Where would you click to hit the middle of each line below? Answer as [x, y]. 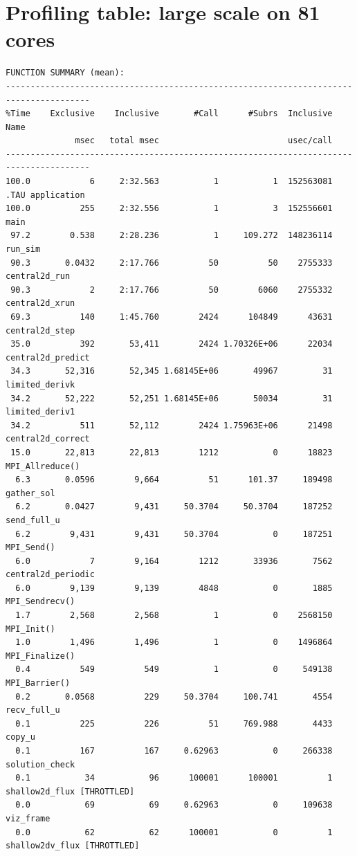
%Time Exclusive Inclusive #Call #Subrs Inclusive [169, 114]
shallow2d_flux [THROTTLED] [70, 791]
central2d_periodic [50, 575]
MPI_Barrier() [38, 683]
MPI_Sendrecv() [40, 602]
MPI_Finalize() [40, 656]
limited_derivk [40, 384]
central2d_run [38, 276]
